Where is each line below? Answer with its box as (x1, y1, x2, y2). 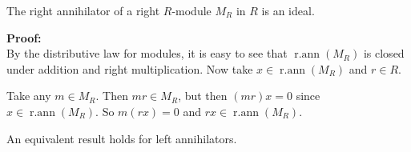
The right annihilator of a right (6, 2, 160, 18)
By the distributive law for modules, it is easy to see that (6, 45, 288, 62)
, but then (178, 87, 228, 104)
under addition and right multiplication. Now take (6, 60, 253, 77)
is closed (363, 45, 405, 62)
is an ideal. (261, 2, 315, 18)
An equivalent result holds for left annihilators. (6, 130, 237, 146)
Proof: (6, 29, 42, 46)
